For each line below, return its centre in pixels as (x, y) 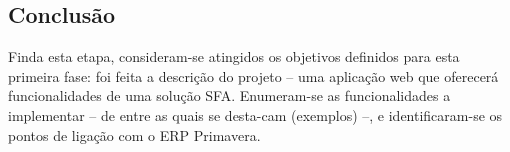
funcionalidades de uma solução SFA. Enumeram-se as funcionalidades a (229, 95)
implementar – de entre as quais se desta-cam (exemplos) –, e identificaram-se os (255, 114)
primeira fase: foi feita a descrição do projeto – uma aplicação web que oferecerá (253, 75)
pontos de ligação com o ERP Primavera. (134, 134)
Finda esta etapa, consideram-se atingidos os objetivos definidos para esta (234, 56)
